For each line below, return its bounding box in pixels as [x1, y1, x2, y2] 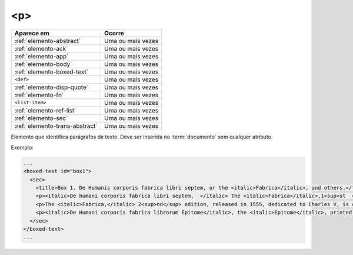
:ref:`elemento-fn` [14, 91, 64, 99]
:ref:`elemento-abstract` [14, 37, 81, 45]
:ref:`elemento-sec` [14, 114, 68, 122]
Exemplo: [11, 144, 34, 151]
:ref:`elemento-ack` [14, 44, 68, 52]
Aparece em [14, 29, 49, 37]
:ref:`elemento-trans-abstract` [14, 121, 98, 130]
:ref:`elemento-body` [14, 59, 72, 68]
